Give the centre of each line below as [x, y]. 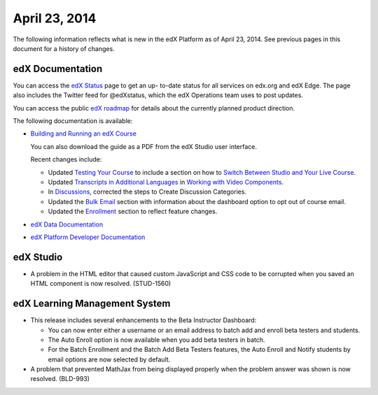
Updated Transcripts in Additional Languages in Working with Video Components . [166, 182]
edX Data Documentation [67, 224]
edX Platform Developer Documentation [88, 237]
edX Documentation [58, 69]
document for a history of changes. [64, 48]
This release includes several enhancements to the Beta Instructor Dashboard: [143, 320]
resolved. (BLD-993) [60, 379]
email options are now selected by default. [109, 359]
